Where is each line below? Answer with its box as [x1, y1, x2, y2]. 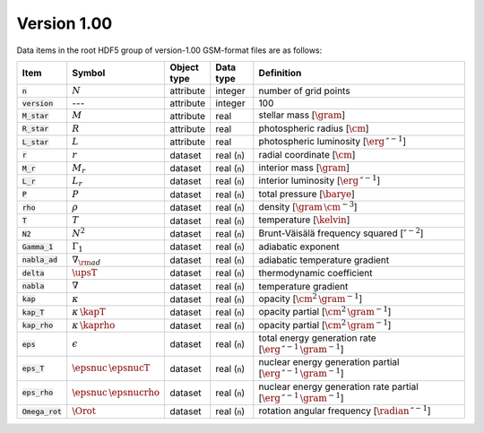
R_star [22, 124, 49, 134]
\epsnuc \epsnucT [72, 362, 151, 374]
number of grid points [258, 85, 350, 98]
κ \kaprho [72, 319, 116, 331]
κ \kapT [72, 306, 107, 318]
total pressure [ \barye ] [258, 187, 356, 200]
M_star [22, 111, 49, 121]
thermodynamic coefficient [258, 267, 373, 280]
